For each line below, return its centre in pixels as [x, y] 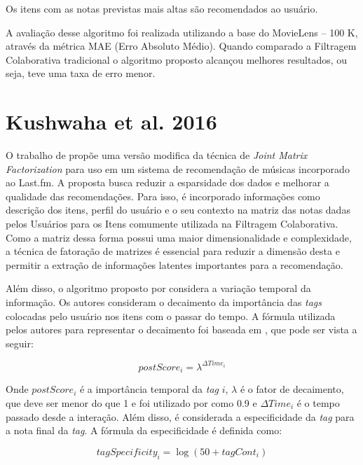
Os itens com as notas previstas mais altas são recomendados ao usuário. [162, 8]
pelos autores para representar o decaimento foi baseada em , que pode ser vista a [181, 329]
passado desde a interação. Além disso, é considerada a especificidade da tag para [180, 416]
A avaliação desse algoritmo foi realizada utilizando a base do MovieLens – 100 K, [182, 32]
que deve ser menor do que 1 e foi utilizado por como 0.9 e [131, 402]
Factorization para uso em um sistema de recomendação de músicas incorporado [178, 168]
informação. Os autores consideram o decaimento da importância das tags [164, 302]
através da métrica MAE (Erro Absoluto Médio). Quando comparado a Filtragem [181, 46]
